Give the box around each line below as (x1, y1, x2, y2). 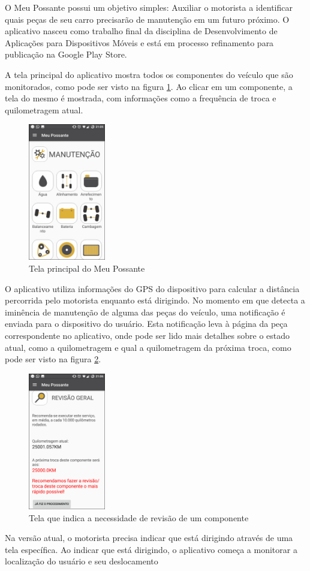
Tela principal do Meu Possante (29, 262, 145, 275)
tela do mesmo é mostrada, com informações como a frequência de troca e (5, 92, 276, 104)
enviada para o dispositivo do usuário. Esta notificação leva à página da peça (5, 317, 288, 330)
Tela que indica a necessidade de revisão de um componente (29, 511, 249, 524)
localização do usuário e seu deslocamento (5, 555, 158, 567)
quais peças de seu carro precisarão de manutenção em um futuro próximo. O (5, 13, 290, 25)
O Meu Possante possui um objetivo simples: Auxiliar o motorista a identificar (5, 1, 293, 13)
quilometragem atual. (5, 103, 83, 116)
